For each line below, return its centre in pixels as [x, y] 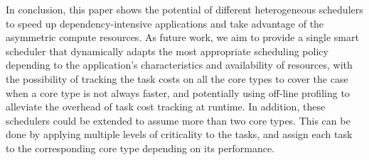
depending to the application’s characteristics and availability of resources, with [179, 65]
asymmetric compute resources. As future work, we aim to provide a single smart [182, 37]
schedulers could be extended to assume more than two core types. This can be [178, 120]
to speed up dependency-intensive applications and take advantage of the [165, 23]
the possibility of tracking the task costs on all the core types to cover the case [177, 78]
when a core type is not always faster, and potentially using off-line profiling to [178, 92]
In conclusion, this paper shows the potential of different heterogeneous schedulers [184, 9]
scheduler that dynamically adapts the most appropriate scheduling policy [167, 51]
